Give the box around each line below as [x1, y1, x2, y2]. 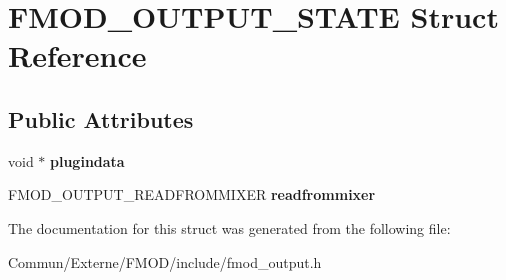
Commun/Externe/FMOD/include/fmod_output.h [8, 251, 322, 272]
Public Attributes [8, 103, 194, 134]
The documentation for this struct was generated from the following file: [8, 217, 451, 238]
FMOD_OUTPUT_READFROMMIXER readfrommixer [8, 184, 376, 205]
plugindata [50, 150, 125, 171]
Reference [8, 35, 147, 76]
